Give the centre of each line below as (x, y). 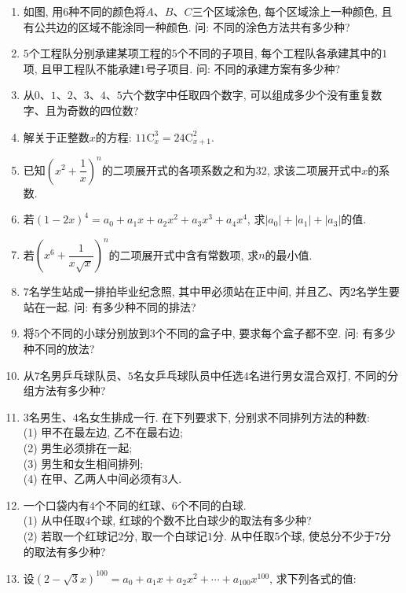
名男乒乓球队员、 (84, 375)
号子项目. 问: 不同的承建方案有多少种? (243, 68)
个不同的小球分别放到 (95, 333)
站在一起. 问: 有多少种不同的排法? (110, 306)
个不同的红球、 (133, 505)
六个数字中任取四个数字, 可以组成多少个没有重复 (247, 95)
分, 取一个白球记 (165, 535)
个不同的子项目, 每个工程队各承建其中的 (280, 53)
